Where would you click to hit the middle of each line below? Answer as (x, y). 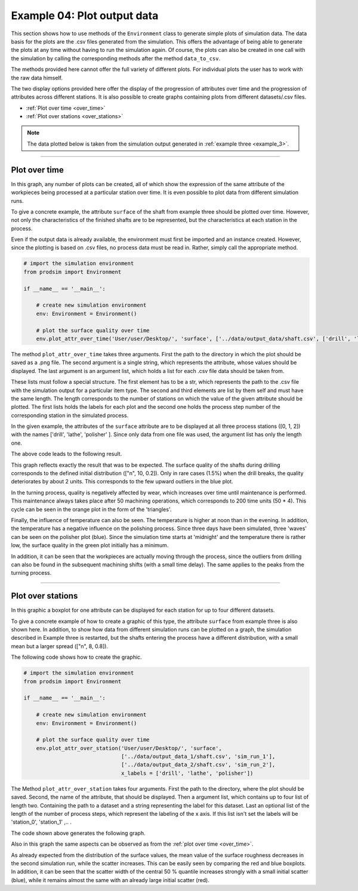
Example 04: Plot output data (85, 16)
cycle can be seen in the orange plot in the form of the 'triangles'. (91, 509)
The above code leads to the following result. (67, 454)
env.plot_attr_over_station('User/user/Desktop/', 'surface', (129, 748)
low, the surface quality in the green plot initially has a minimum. (90, 545)
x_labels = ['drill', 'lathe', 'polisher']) (187, 773)
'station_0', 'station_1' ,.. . (41, 822)
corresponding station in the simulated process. (70, 415)
